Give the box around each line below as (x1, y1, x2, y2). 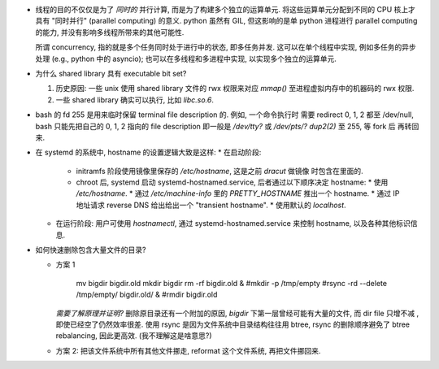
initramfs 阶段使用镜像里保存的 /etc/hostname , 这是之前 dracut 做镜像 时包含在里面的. (76, 166, 363, 176)
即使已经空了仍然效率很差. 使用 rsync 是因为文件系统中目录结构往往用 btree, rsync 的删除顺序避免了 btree (55, 319, 411, 329)
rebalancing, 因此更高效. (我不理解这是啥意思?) (55, 331, 212, 341)
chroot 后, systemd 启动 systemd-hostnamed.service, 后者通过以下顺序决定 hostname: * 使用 (76, 177, 389, 187)
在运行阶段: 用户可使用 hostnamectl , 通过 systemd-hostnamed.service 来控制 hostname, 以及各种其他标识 (55, 219, 411, 228)
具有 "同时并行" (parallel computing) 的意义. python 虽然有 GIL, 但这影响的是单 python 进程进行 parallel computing (35, 16, 418, 26)
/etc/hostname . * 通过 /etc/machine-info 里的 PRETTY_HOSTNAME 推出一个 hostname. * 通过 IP (76, 189, 400, 198)
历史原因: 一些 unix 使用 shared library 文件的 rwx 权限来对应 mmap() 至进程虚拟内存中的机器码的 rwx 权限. (55, 84, 415, 93)
